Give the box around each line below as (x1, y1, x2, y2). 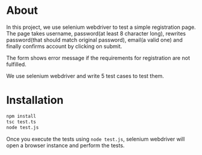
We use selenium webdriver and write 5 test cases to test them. (6, 72, 165, 79)
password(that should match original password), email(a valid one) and (6, 36, 183, 43)
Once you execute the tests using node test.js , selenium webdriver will (6, 135, 185, 142)
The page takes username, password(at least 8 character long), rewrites (6, 29, 186, 37)
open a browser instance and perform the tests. (6, 142, 125, 149)
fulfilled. (6, 61, 27, 68)
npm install (6, 113, 36, 119)
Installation (6, 94, 64, 107)
